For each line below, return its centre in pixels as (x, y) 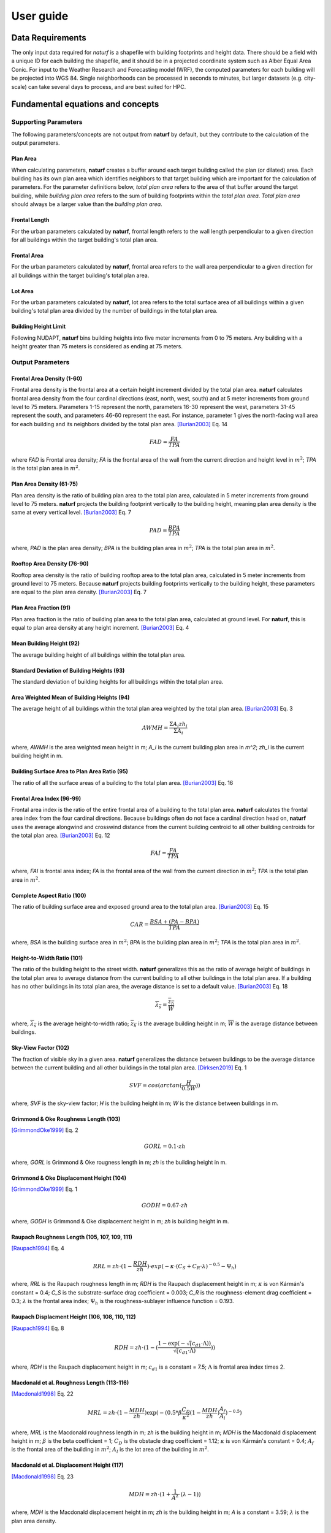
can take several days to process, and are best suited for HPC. (107, 86)
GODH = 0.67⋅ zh (165, 1205)
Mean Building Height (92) (45, 643)
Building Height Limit (39, 327)
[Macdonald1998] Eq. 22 (42, 1394)
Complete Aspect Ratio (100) (49, 895)
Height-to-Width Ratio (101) (47, 958)
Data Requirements (49, 38)
